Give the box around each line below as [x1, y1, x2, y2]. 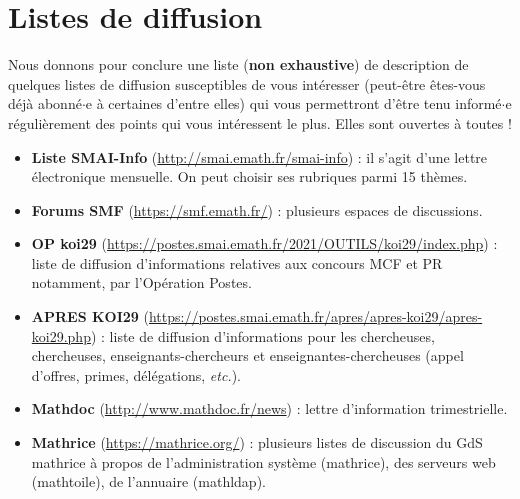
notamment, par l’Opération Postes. [31, 272, 252, 293]
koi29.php [31, 325, 91, 346]
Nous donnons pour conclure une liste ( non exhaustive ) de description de [8, 54, 469, 75]
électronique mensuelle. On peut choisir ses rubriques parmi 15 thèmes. [31, 166, 468, 187]
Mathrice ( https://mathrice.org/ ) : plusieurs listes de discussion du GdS [31, 432, 483, 453]
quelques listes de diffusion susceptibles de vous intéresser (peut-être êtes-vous [8, 73, 486, 94]
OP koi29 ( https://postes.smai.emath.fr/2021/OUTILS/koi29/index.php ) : [31, 233, 498, 254]
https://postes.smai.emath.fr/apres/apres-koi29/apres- [148, 306, 483, 327]
